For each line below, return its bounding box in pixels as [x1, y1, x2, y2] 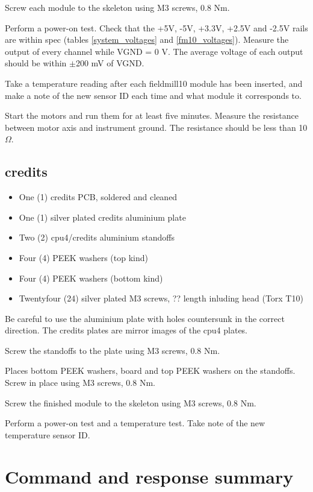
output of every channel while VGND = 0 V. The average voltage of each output [5, 45, 303, 57]
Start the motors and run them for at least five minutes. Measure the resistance [5, 109, 299, 122]
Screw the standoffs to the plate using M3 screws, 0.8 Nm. [5, 344, 220, 356]
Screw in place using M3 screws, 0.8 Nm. [5, 376, 155, 389]
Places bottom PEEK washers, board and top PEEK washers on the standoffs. [5, 364, 296, 377]
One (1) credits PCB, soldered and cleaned [19, 191, 178, 203]
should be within [5, 57, 67, 69]
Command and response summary [5, 464, 294, 488]
